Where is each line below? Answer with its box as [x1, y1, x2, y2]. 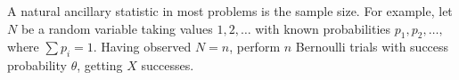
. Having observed [93, 37, 192, 56]
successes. [141, 56, 194, 75]
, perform [229, 37, 281, 56]
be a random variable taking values [20, 19, 213, 37]
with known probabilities [255, 19, 391, 37]
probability [7, 56, 67, 75]
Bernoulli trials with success [295, 37, 449, 56]
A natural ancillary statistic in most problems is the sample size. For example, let [7, 2, 453, 20]
